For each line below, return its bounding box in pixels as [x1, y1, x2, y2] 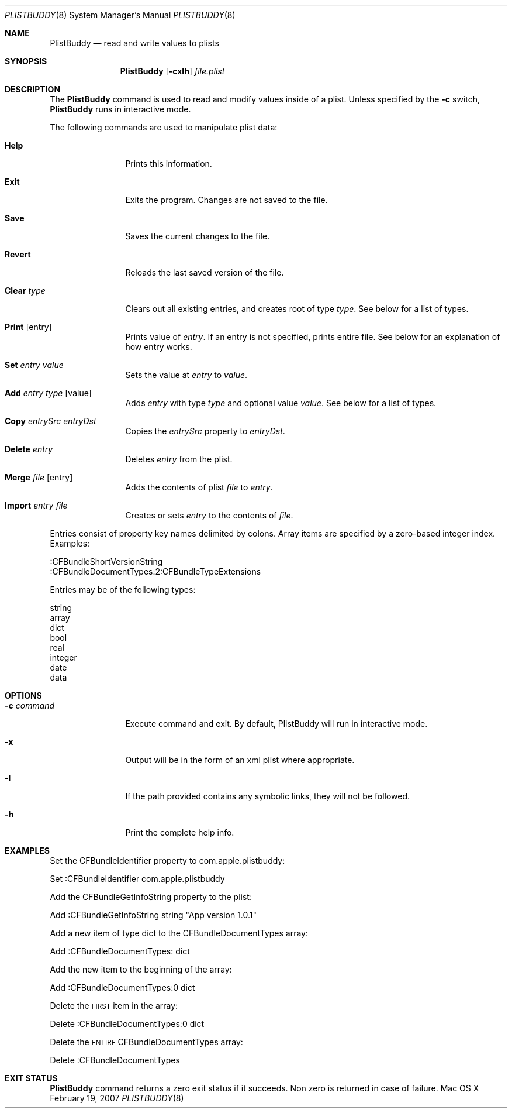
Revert [5, 249, 31, 259]
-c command [5, 700, 55, 710]
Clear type [5, 286, 46, 296]
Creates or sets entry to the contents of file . [125, 510, 293, 520]
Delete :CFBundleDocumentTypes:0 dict [50, 1019, 205, 1029]
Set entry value [5, 360, 64, 370]
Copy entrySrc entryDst [5, 416, 96, 426]
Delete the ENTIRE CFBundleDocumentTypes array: [50, 1037, 243, 1047]
